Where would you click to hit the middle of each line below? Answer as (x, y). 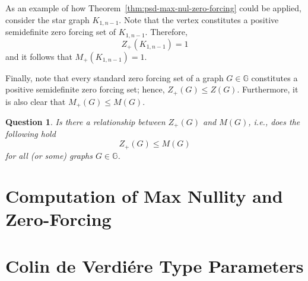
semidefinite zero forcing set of (61, 32)
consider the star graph (47, 19)
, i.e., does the (274, 122)
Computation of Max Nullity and (144, 196)
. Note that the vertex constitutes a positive (199, 19)
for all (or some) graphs (49, 155)
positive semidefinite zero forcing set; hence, (85, 89)
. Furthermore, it (268, 89)
